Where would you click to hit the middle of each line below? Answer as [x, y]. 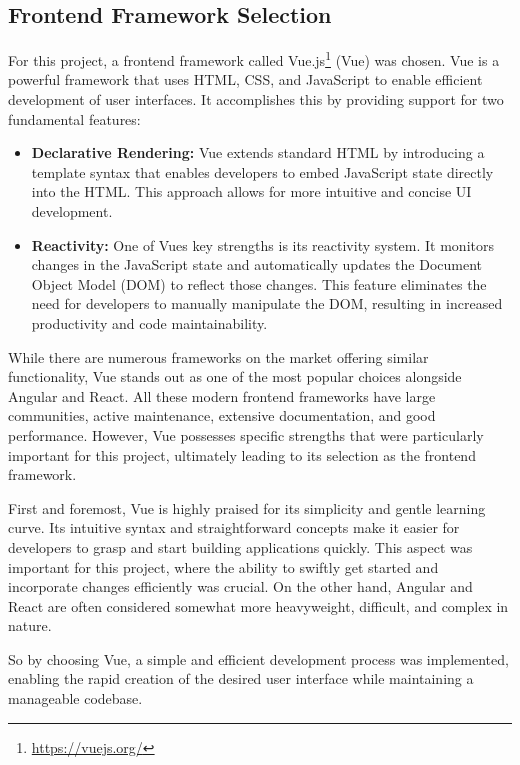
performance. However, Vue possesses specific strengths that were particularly [246, 434]
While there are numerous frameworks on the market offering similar [218, 356]
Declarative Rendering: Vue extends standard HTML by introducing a [258, 152]
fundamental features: [74, 118]
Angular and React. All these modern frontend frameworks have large [222, 395]
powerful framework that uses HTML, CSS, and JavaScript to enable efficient [245, 79]
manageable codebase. [75, 698]
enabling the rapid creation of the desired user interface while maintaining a [241, 678]
